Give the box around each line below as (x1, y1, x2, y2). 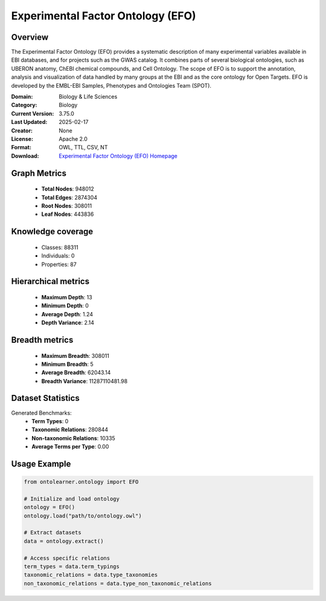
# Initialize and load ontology (24, 495, 120, 502)
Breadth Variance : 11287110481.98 (41, 377, 128, 385)
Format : (11, 144, 31, 151)
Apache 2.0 (59, 135, 88, 142)
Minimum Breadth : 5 (41, 360, 94, 368)
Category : (11, 102, 37, 109)
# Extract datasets (24, 529, 81, 536)
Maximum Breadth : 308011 (41, 352, 110, 359)
